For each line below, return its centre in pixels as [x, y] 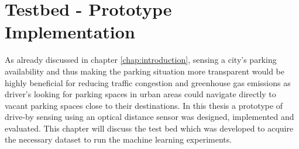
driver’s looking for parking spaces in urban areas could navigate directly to [140, 94]
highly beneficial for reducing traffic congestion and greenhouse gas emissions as [148, 82]
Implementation [70, 32]
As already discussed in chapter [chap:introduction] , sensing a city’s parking [141, 60]
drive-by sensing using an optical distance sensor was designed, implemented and [149, 117]
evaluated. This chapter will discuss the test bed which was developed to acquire [149, 128]
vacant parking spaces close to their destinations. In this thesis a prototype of [144, 105]
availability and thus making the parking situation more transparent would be [145, 71]
